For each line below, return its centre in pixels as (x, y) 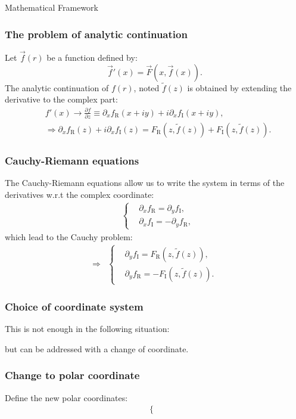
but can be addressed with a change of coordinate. (97, 348)
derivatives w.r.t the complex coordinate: (80, 194)
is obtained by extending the (239, 87)
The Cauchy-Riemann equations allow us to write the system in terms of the (145, 183)
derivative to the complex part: (61, 99)
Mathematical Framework (52, 7)
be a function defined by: (92, 58)
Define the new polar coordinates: (66, 397)
